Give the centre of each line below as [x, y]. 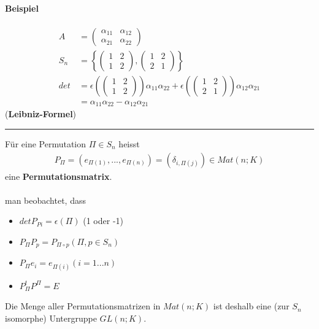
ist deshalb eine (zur [251, 306]
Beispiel [22, 8]
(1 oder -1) [103, 221]
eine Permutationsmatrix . [59, 176]
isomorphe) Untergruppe [51, 318]
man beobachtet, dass [45, 200]
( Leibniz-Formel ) [41, 114]
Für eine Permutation [46, 143]
